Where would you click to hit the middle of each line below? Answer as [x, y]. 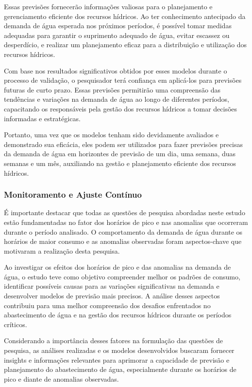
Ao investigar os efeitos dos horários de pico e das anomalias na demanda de [118, 267]
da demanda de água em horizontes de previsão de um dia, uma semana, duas [120, 154]
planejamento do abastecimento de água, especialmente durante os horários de [120, 369]
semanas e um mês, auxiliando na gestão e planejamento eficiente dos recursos [120, 163]
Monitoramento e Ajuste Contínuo [73, 194]
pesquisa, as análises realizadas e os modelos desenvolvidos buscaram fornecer [119, 350]
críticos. [16, 324]
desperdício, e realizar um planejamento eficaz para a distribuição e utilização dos [126, 45]
